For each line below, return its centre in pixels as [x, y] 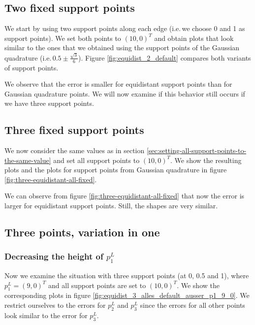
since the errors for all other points [192, 305]
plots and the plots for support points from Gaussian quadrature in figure [116, 170]
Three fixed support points [74, 130]
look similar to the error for [46, 315]
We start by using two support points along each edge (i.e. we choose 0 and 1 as [125, 28]
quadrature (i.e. [28, 57]
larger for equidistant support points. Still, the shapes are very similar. [111, 206]
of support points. [32, 67]
